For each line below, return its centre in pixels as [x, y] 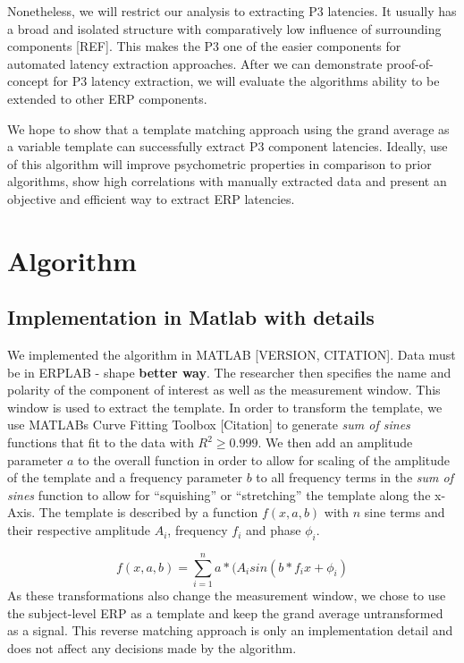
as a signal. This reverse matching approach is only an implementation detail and [230, 630]
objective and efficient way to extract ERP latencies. [151, 198]
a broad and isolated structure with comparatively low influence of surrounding [224, 28]
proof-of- [410, 63]
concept [28, 81]
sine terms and [405, 512]
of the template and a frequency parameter [125, 477]
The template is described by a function [148, 512]
